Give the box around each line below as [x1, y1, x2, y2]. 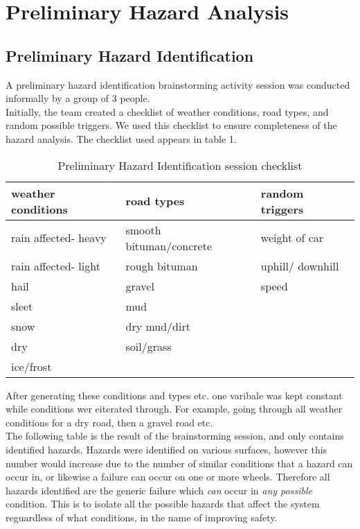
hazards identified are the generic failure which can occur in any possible [6, 483, 312, 497]
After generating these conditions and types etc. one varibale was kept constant [6, 388, 343, 402]
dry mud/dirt [125, 318, 190, 334]
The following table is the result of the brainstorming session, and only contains [6, 428, 344, 443]
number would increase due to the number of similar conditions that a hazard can [6, 456, 353, 470]
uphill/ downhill [260, 257, 339, 274]
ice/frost [11, 358, 52, 374]
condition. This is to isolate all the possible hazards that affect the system [6, 496, 320, 511]
